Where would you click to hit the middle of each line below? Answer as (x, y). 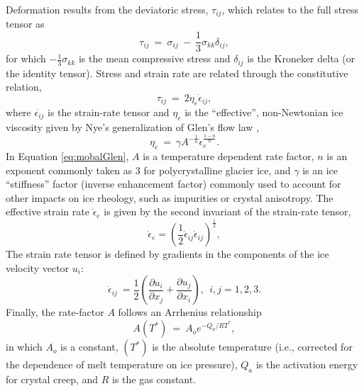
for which (26, 58)
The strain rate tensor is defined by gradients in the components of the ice (167, 254)
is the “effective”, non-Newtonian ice (264, 112)
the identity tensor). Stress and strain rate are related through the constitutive (177, 73)
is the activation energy (307, 364)
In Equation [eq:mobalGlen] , (67, 155)
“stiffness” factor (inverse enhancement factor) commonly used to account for (173, 184)
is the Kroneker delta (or (301, 58)
